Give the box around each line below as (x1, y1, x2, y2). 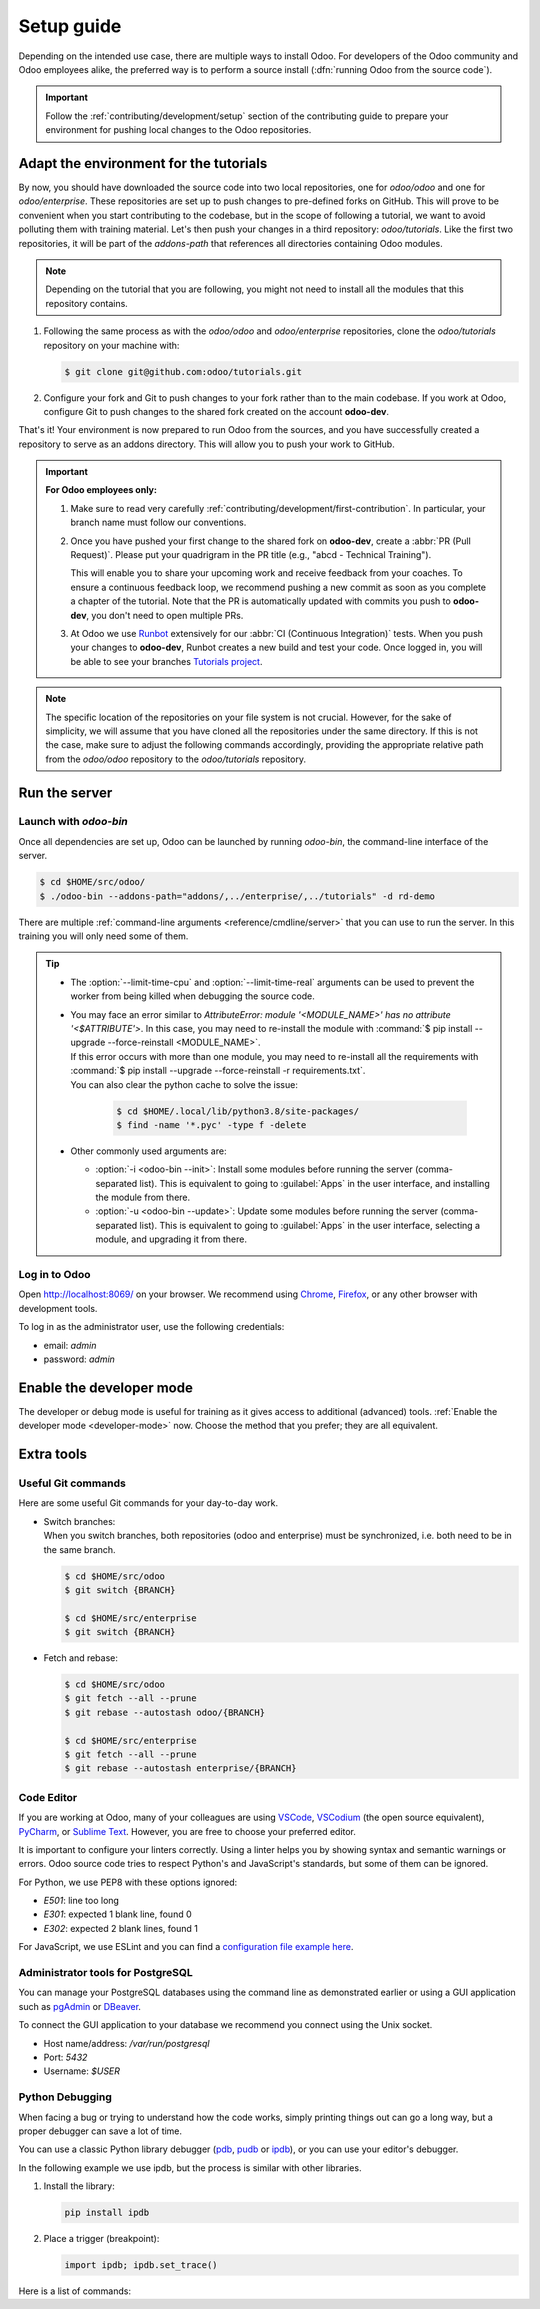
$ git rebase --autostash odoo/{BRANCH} (64, 1706, 265, 1718)
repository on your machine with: (43, 339, 180, 351)
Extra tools (18, 1446, 88, 1463)
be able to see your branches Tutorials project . (70, 655, 263, 667)
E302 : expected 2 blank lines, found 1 (43, 1922, 199, 1934)
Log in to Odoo (18, 1267, 91, 1281)
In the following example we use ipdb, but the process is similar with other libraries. (18, 2161, 362, 2174)
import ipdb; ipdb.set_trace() (64, 2260, 219, 2271)
